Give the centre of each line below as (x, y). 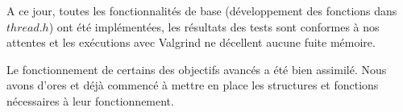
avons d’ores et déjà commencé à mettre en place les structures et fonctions (193, 85)
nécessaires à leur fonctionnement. (90, 100)
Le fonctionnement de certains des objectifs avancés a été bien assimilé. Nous (197, 69)
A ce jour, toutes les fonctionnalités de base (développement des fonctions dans (202, 10)
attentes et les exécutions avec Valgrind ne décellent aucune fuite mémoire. (191, 42)
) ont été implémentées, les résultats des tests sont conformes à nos (214, 26)
